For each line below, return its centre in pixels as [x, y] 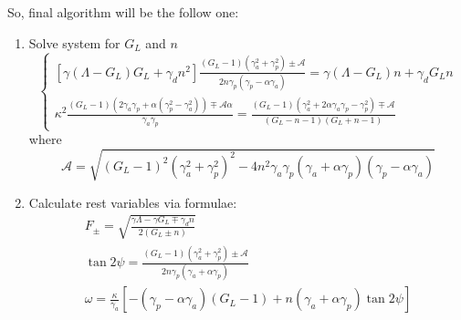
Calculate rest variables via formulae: [133, 202]
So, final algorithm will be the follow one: [123, 12]
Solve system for [74, 42]
